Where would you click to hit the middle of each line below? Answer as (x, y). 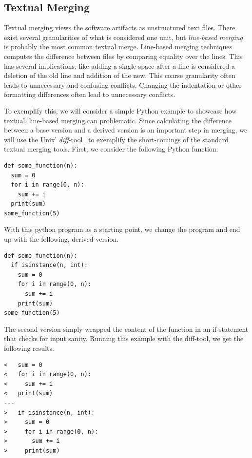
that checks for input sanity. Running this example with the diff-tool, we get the (124, 338)
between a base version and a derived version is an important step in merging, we (126, 130)
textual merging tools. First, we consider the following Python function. (111, 149)
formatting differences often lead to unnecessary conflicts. (90, 94)
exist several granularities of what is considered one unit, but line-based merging (123, 37)
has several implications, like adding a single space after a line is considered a (119, 66)
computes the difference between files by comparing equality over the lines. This (123, 56)
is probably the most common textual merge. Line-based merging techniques (118, 47)
